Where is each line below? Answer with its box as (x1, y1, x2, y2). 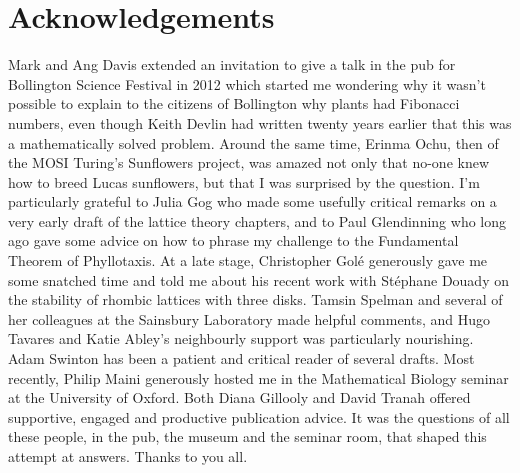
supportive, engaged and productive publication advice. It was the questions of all (8, 406, 510, 427)
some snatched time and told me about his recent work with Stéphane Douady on (8, 269, 509, 290)
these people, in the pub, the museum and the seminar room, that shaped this (8, 426, 487, 447)
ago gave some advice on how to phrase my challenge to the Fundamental (8, 230, 459, 251)
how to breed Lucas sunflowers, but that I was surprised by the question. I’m (8, 171, 480, 192)
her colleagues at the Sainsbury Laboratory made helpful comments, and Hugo (8, 308, 491, 329)
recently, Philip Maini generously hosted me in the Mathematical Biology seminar (8, 367, 509, 388)
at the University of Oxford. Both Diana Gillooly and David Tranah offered (8, 387, 471, 408)
